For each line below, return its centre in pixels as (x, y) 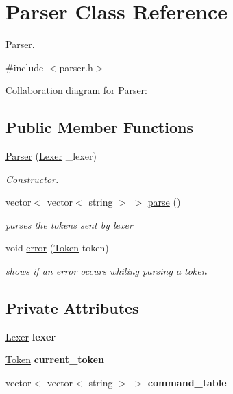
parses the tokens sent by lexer (69, 224)
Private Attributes (72, 308)
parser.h (76, 67)
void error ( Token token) (57, 248)
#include (25, 67)
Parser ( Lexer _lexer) (51, 156)
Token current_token (55, 359)
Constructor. (32, 178)
